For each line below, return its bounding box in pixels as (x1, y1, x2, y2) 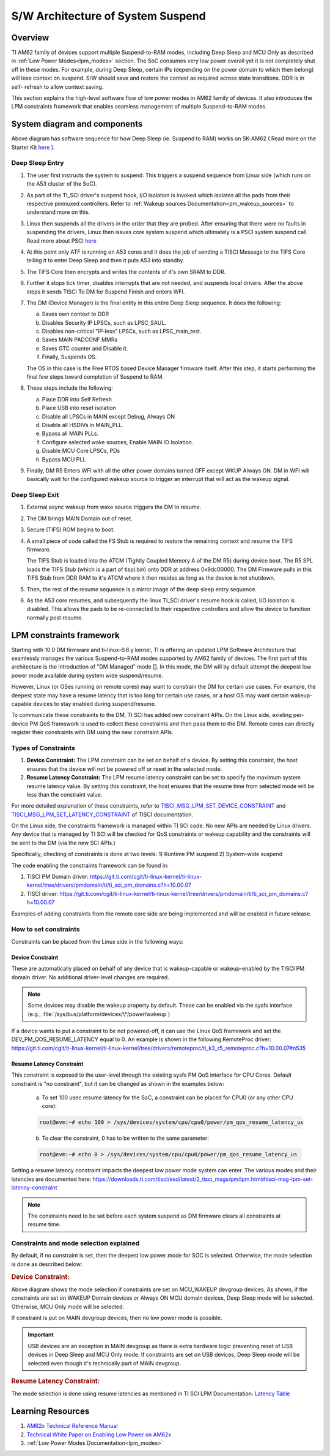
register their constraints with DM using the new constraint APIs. (11, 729, 174, 736)
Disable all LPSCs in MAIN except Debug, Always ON (42, 412, 175, 420)
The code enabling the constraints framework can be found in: (11, 862, 169, 869)
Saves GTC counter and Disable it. (42, 344, 128, 352)
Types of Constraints (11, 743, 76, 752)
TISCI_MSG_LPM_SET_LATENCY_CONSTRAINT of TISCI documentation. (11, 811, 194, 818)
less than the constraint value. (26, 791, 103, 798)
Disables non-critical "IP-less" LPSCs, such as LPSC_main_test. (42, 328, 202, 335)
